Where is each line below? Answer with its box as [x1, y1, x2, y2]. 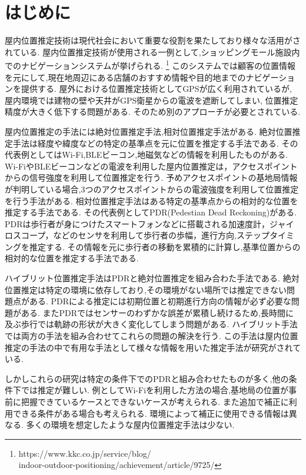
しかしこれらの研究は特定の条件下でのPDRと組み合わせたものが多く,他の [5, 372, 289, 384]
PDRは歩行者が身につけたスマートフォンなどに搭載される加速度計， [5, 217, 270, 230]
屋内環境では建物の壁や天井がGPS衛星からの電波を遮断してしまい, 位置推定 [5, 94, 298, 106]
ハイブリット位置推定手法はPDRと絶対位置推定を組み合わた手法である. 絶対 [5, 272, 300, 284]
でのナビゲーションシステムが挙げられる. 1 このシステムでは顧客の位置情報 [5, 58, 295, 71]
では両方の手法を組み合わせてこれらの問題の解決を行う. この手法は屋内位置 [5, 330, 298, 342]
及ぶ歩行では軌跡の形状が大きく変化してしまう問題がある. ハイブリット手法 [5, 318, 298, 330]
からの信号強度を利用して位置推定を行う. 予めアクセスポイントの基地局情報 [5, 171, 298, 184]
